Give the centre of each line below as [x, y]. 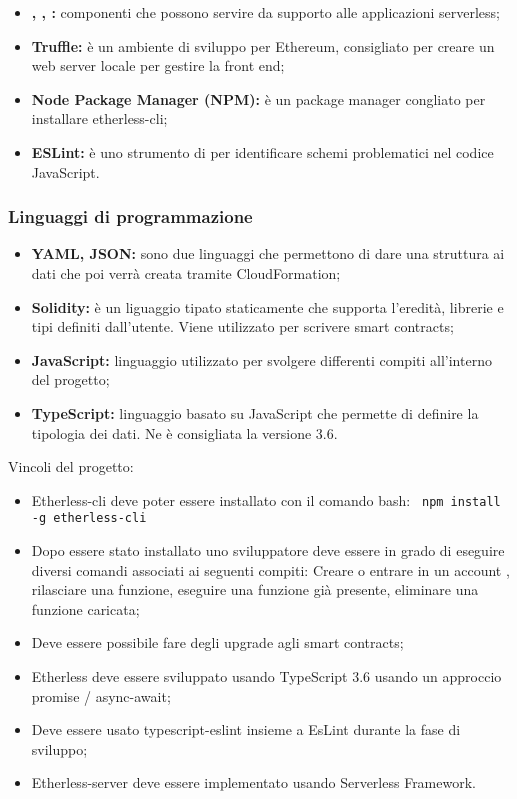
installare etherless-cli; [99, 118]
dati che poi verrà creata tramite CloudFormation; [186, 272]
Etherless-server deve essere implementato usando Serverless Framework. [253, 782]
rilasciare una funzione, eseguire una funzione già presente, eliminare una [255, 589]
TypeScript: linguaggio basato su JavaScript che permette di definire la [255, 412]
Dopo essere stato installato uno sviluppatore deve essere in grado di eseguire [268, 550]
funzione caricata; [85, 608]
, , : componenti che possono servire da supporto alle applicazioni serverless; [265, 12]
